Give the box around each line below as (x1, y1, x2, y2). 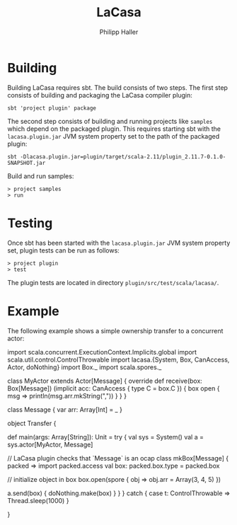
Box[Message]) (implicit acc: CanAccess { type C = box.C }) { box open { (7, 383, 220, 393)
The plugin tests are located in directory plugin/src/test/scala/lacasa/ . (7, 278, 219, 287)
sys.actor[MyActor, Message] (7, 440, 93, 449)
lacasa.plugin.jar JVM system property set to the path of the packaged (7, 132, 220, 140)
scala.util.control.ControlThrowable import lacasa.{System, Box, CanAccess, (7, 355, 230, 364)
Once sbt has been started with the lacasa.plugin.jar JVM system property (7, 238, 231, 247)
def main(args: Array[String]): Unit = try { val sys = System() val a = (7, 432, 204, 441)
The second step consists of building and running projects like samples (7, 117, 213, 125)
